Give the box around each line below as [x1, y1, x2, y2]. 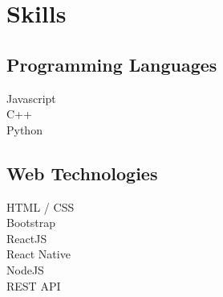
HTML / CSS [6, 198, 75, 215]
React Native [6, 245, 71, 262]
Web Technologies [6, 160, 158, 185]
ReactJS [6, 229, 47, 246]
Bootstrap [6, 214, 55, 231]
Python [6, 121, 43, 138]
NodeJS [6, 261, 44, 278]
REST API [6, 277, 61, 294]
